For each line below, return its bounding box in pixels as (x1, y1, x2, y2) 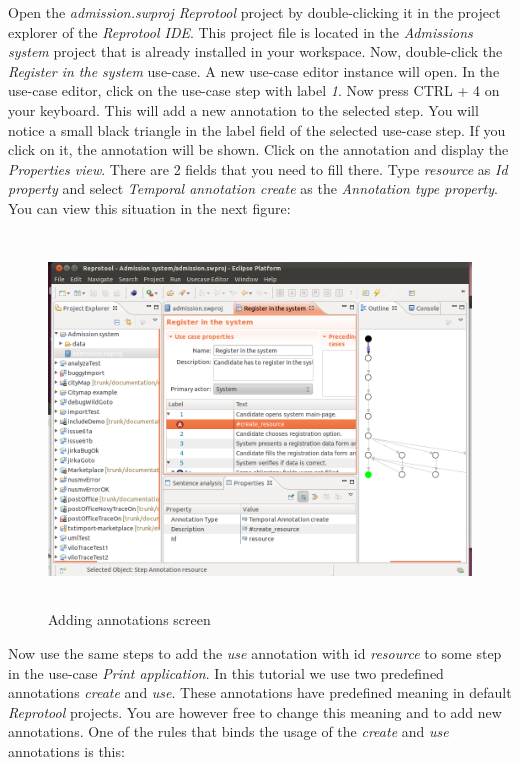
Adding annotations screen (48, 609, 211, 630)
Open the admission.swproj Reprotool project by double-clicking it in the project (8, 2, 501, 22)
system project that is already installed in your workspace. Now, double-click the (8, 41, 503, 62)
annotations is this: (8, 741, 125, 762)
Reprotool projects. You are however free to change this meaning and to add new (8, 701, 502, 722)
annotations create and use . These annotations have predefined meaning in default (8, 682, 512, 703)
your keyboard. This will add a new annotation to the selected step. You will (8, 99, 479, 120)
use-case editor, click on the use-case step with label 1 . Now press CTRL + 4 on (8, 80, 500, 101)
